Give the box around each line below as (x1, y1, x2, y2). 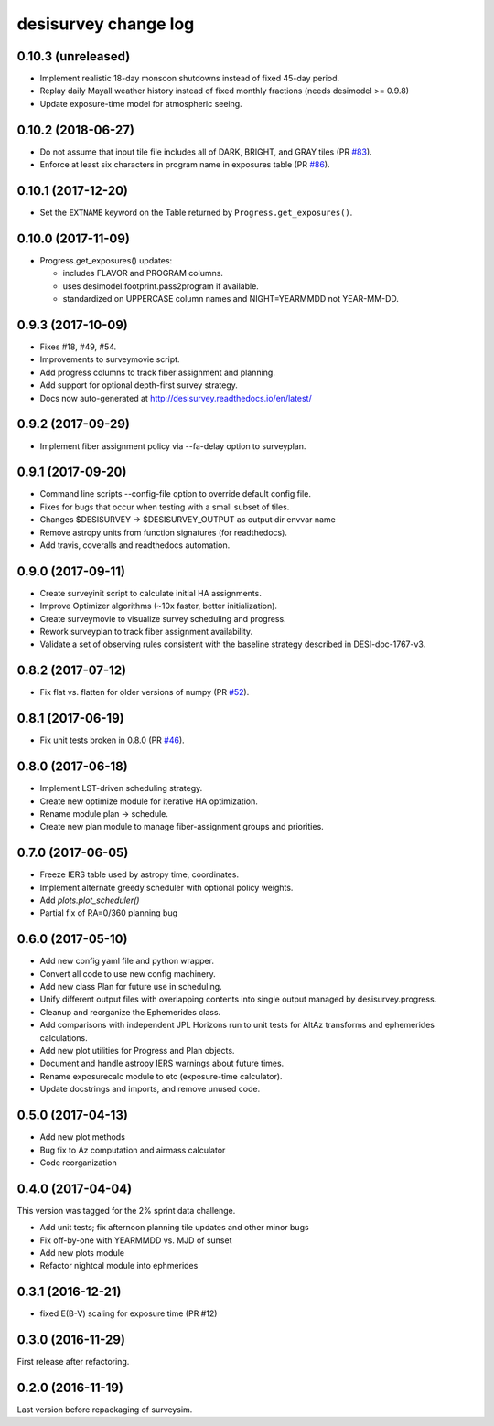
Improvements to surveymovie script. (39, 354, 180, 365)
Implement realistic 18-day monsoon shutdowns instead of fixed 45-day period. (39, 73, 340, 84)
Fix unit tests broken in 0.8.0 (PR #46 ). (39, 734, 185, 745)
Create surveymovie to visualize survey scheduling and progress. (39, 613, 287, 624)
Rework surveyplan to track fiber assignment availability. (39, 627, 253, 638)
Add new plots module (39, 1247, 125, 1258)
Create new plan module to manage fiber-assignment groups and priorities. (39, 821, 324, 832)
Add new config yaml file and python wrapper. (39, 956, 215, 967)
